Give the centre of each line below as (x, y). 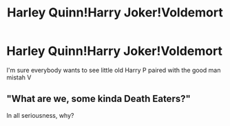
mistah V (19, 77)
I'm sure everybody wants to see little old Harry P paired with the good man (114, 70)
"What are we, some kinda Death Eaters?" (98, 99)
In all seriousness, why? (40, 115)
